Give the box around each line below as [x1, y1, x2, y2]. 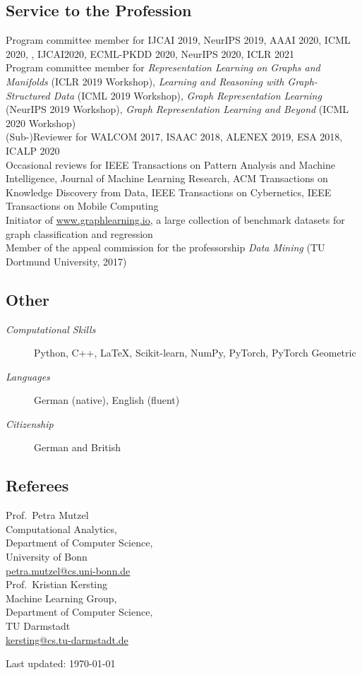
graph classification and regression [6, 226, 153, 241]
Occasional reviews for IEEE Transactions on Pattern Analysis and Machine [6, 157, 335, 172]
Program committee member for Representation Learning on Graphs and [6, 60, 320, 75]
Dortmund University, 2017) [6, 253, 127, 268]
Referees [6, 474, 69, 496]
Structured [6, 88, 50, 102]
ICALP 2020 [6, 143, 60, 157]
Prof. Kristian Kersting [6, 577, 108, 592]
